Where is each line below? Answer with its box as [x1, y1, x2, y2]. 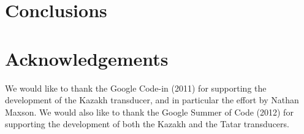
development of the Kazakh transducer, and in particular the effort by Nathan [5, 93, 299, 106]
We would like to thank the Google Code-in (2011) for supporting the [5, 81, 267, 94]
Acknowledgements [5, 45, 169, 71]
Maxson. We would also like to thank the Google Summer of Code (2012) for [5, 105, 294, 118]
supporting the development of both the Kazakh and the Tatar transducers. [5, 117, 289, 130]
